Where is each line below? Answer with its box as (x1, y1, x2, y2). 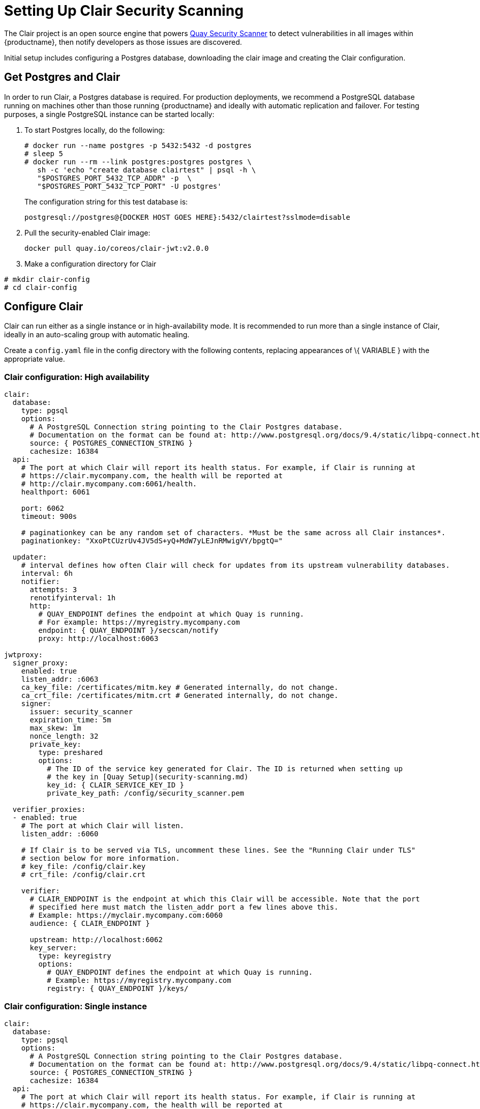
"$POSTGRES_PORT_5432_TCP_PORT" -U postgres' (37, 182, 222, 190)
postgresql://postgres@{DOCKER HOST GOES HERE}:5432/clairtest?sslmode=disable (24, 213, 350, 221)
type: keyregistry (38, 952, 111, 960)
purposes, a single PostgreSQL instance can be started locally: (4, 109, 215, 119)
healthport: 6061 (21, 488, 90, 497)
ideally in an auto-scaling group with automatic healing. (4, 330, 190, 339)
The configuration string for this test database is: (24, 197, 188, 206)
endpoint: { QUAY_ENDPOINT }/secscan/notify (38, 626, 219, 635)
